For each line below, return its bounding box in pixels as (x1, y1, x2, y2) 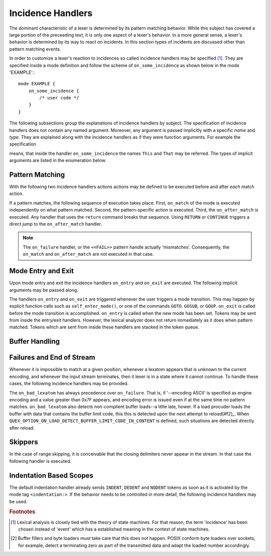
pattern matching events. (9, 46, 61, 52)
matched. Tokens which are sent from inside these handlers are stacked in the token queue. (9, 324, 199, 330)
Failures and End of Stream (9, 353, 95, 362)
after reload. (9, 425, 35, 431)
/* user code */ (39, 95, 79, 101)
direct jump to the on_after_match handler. (9, 221, 102, 227)
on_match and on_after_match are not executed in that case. (23, 251, 154, 257)
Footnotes (9, 508, 36, 515)
